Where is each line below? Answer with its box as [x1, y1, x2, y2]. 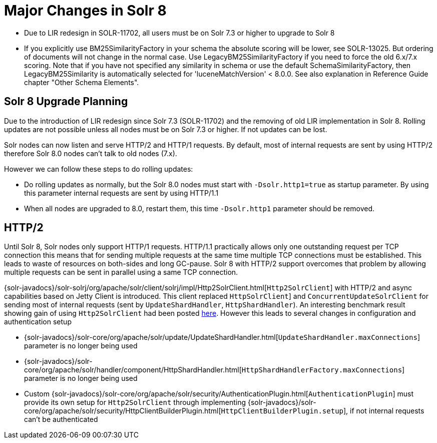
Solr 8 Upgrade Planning [4, 95, 128, 108]
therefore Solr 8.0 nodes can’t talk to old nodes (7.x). [4, 149, 177, 158]
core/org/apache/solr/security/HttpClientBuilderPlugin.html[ [24, 406, 221, 415]
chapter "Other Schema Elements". [24, 78, 139, 87]
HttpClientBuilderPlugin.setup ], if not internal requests [221, 406, 424, 415]
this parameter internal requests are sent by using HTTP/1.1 [24, 188, 219, 197]
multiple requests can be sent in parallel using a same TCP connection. [4, 268, 238, 277]
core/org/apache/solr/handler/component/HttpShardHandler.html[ [24, 365, 242, 374]
